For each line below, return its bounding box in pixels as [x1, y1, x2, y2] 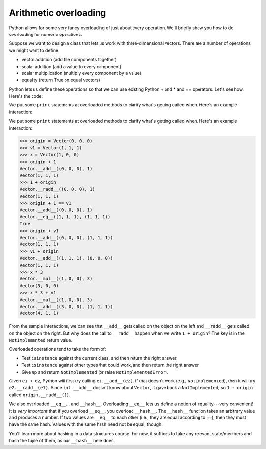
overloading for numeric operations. [9, 31, 82, 37]
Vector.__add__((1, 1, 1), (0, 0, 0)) [19, 255, 113, 261]
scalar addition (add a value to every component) [21, 63, 122, 69]
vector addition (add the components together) [21, 57, 117, 63]
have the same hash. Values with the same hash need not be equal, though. [9, 421, 163, 427]
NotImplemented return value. [9, 337, 73, 343]
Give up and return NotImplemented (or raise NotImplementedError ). [21, 369, 168, 375]
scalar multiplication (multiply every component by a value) [21, 70, 142, 76]
